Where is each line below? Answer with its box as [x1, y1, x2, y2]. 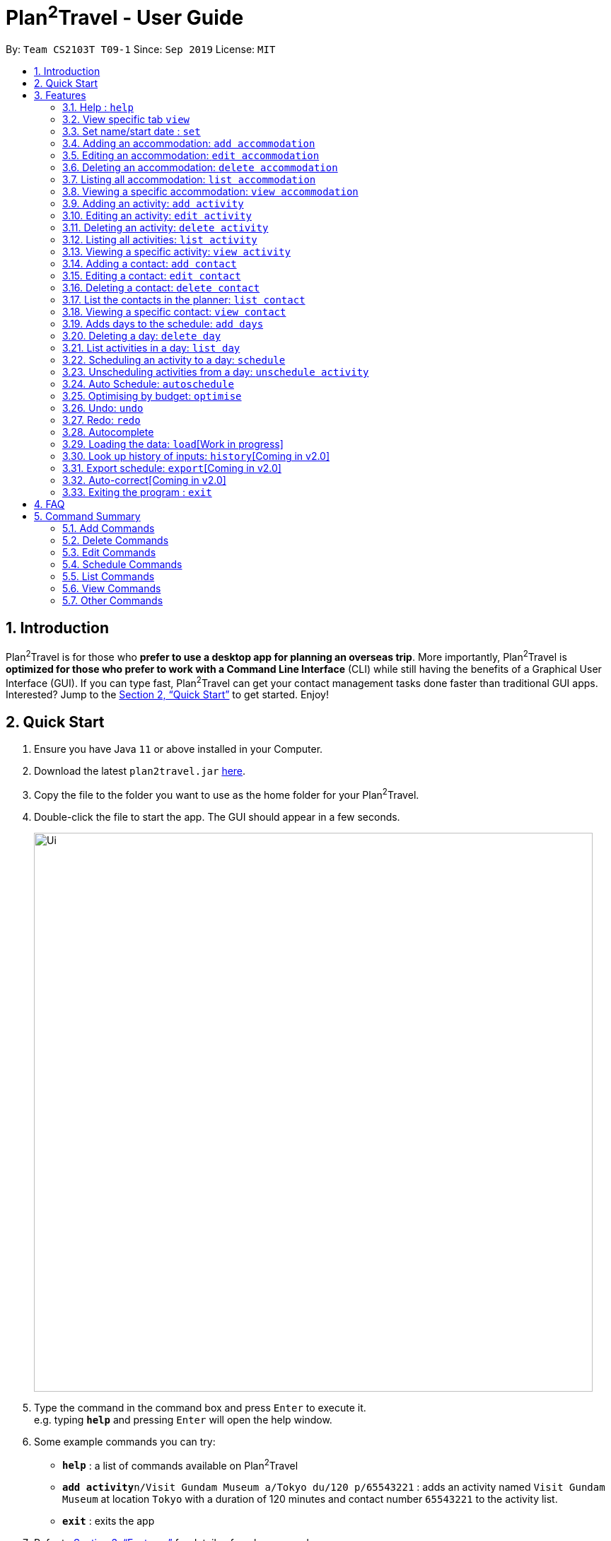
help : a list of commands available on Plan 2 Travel [62, 1457, 298, 1472]
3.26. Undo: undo [62, 402, 144, 415]
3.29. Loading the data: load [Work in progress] [62, 438, 284, 451]
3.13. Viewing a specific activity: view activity [62, 246, 291, 258]
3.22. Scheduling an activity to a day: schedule [62, 354, 286, 367]
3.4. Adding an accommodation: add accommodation [62, 137, 315, 150]
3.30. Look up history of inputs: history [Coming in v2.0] [62, 450, 330, 463]
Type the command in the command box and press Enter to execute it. [34, 1401, 366, 1414]
